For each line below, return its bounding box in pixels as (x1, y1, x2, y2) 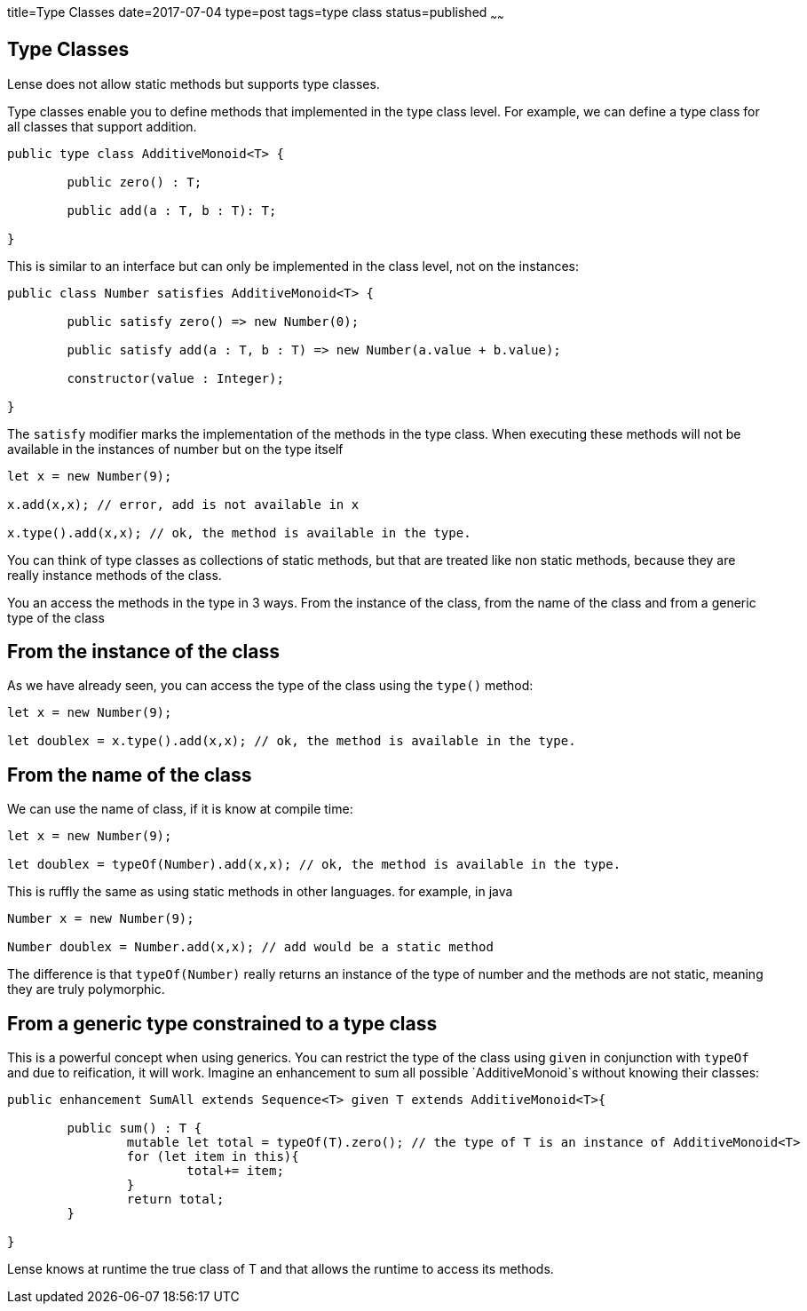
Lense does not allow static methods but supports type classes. (7, 75, 380, 91)
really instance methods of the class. (7, 567, 222, 583)
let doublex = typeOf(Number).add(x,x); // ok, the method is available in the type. (7, 857, 621, 872)
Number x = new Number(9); (7, 911, 194, 926)
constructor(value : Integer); (67, 370, 284, 385)
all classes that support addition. (7, 118, 197, 134)
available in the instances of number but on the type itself (7, 441, 344, 457)
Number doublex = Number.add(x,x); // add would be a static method (7, 940, 494, 955)
